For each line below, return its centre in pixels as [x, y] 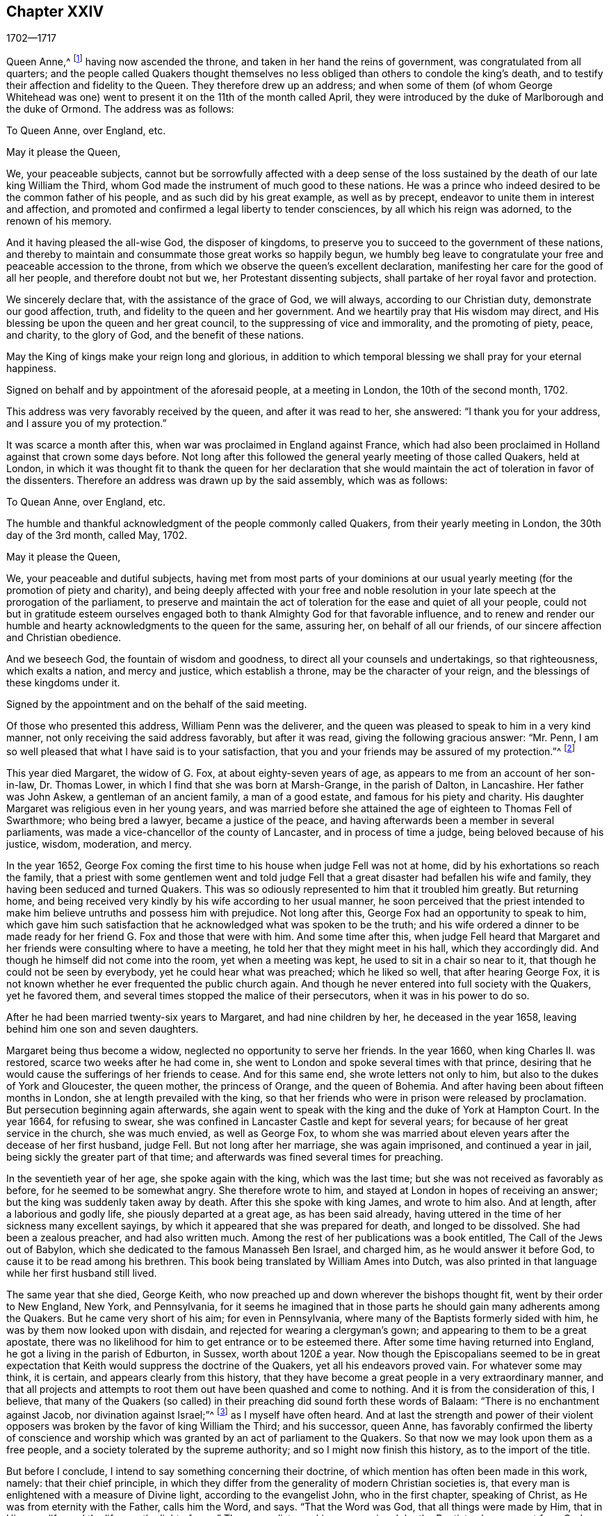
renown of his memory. [59, 221]
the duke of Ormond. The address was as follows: [120, 109]
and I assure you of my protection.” [87, 424]
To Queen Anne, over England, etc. [86, 131]
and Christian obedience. [64, 638]
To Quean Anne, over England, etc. [86, 502]
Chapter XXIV [55, 11]
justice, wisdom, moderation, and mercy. [99, 844]
